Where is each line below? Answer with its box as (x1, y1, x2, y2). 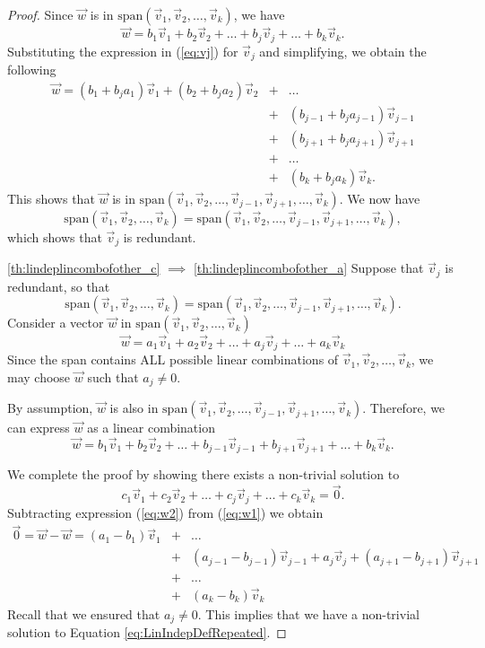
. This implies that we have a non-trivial (197, 604, 420, 623)
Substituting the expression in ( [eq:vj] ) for (7, 41, 238, 60)
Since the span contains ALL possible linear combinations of (7, 350, 339, 369)
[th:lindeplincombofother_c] (7, 258, 160, 277)
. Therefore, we (362, 398, 446, 417)
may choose (7, 367, 71, 386)
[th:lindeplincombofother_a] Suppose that (193, 258, 424, 277)
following (7, 60, 56, 79)
